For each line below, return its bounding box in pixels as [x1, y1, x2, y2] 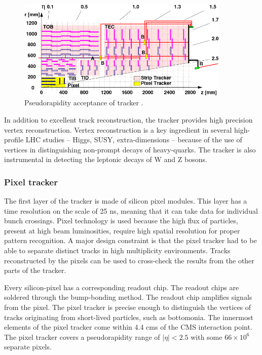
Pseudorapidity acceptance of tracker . [24, 97, 143, 108]
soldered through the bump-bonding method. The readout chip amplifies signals [4, 292, 252, 302]
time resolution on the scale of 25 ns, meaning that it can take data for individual [4, 205, 258, 216]
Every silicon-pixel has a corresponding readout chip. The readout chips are [4, 282, 239, 292]
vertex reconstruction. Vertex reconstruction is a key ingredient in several [4, 124, 232, 135]
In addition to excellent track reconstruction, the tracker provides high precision [4, 114, 253, 125]
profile [4, 134, 24, 145]
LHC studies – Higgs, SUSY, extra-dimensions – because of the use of [25, 134, 242, 145]
